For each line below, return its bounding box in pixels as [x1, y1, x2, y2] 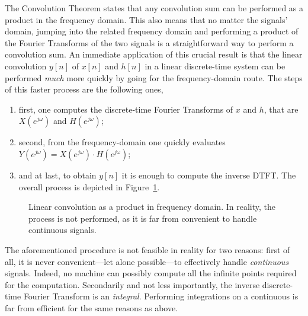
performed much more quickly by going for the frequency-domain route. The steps [5, 71, 303, 84]
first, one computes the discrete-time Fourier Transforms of [18, 103, 233, 115]
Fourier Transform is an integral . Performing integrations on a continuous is [23, 290, 299, 302]
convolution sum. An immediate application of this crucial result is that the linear [5, 48, 303, 60]
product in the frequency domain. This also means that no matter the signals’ [5, 13, 288, 25]
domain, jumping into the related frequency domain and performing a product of [5, 25, 299, 37]
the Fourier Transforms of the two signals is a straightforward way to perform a [5, 36, 294, 49]
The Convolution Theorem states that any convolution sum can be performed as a [5, 2, 304, 14]
